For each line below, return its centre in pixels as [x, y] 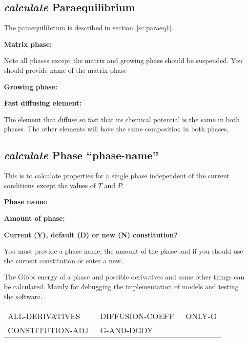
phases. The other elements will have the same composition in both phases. [116, 129]
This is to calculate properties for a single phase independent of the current [117, 176]
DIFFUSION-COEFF [137, 316]
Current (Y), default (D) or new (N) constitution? [91, 234]
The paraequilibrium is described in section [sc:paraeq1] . [89, 28]
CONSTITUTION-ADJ [48, 330]
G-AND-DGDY [127, 330]
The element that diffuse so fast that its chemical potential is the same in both [122, 119]
